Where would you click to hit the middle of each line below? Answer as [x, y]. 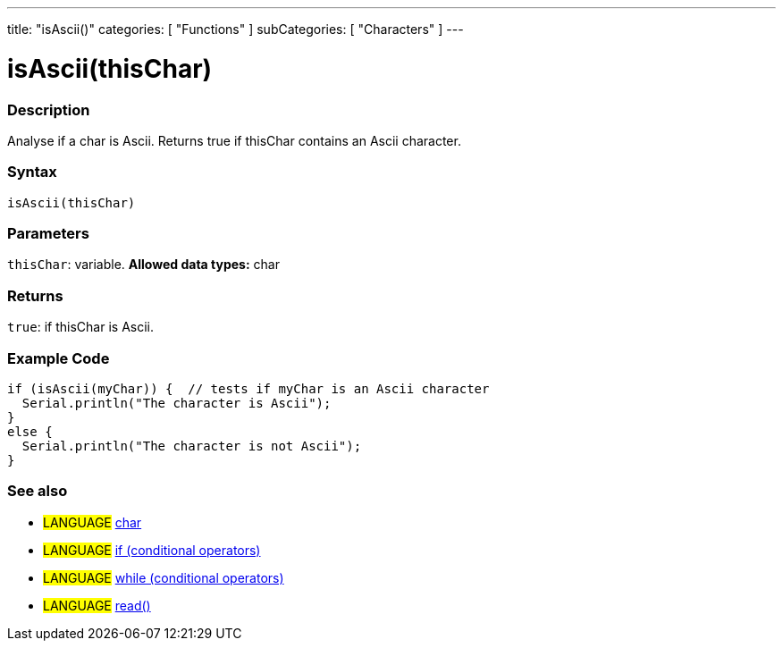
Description [49, 109]
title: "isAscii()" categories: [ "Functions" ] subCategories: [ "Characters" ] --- [236, 29]
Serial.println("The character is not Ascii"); [192, 446]
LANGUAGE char [93, 522]
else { [30, 431]
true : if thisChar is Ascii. [80, 327]
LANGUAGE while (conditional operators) [164, 577]
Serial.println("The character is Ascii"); [177, 403]
